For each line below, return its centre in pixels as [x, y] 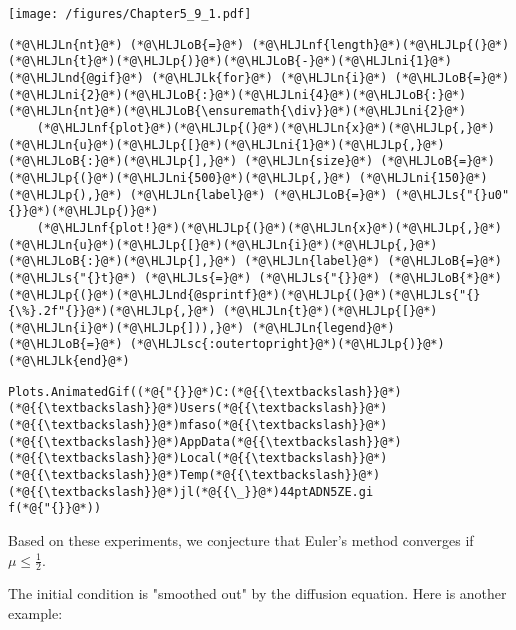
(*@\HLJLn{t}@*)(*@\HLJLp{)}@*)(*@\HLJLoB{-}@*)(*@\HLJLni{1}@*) [230, 61]
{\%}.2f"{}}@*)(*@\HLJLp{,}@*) [112, 311]
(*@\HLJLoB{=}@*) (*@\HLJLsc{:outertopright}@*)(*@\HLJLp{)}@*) [226, 344]
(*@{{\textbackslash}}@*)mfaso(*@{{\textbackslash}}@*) [198, 425]
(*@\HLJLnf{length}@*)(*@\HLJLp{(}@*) [380, 44]
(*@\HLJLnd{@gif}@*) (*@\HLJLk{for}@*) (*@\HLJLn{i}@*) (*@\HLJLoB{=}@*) [259, 77]
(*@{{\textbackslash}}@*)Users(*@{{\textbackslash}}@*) [198, 408]
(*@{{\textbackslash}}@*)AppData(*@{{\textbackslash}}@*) [205, 441]
